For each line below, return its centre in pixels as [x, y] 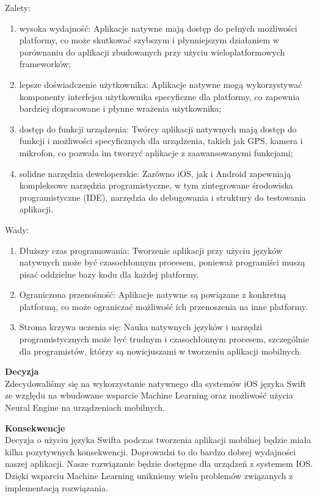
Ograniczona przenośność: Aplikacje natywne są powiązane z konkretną [153, 294]
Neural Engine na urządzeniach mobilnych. [85, 407]
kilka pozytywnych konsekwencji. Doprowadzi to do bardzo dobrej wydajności [151, 451]
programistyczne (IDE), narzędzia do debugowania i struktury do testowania [162, 197]
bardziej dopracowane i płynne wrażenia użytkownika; [120, 108]
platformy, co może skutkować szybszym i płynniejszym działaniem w [149, 40]
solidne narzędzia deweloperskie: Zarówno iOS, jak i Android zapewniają [155, 173]
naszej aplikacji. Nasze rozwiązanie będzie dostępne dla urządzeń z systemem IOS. [159, 464]
